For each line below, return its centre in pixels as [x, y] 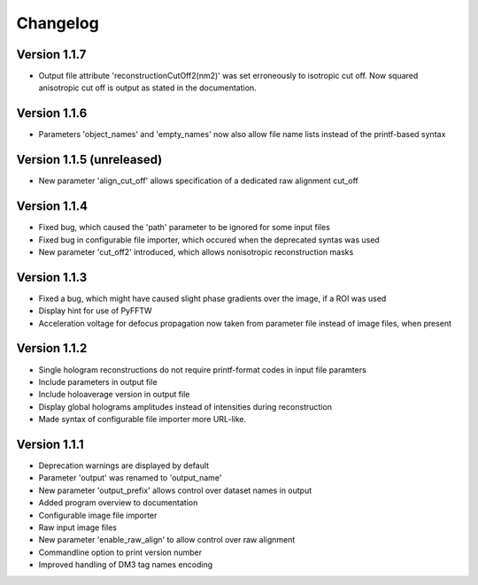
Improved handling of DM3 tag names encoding [125, 565]
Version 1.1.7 [51, 54]
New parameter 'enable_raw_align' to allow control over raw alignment [167, 540]
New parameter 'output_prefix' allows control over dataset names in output [175, 490]
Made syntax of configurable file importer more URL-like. [143, 420]
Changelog [58, 23]
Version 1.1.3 [52, 277]
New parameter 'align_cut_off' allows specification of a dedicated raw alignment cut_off [198, 181]
